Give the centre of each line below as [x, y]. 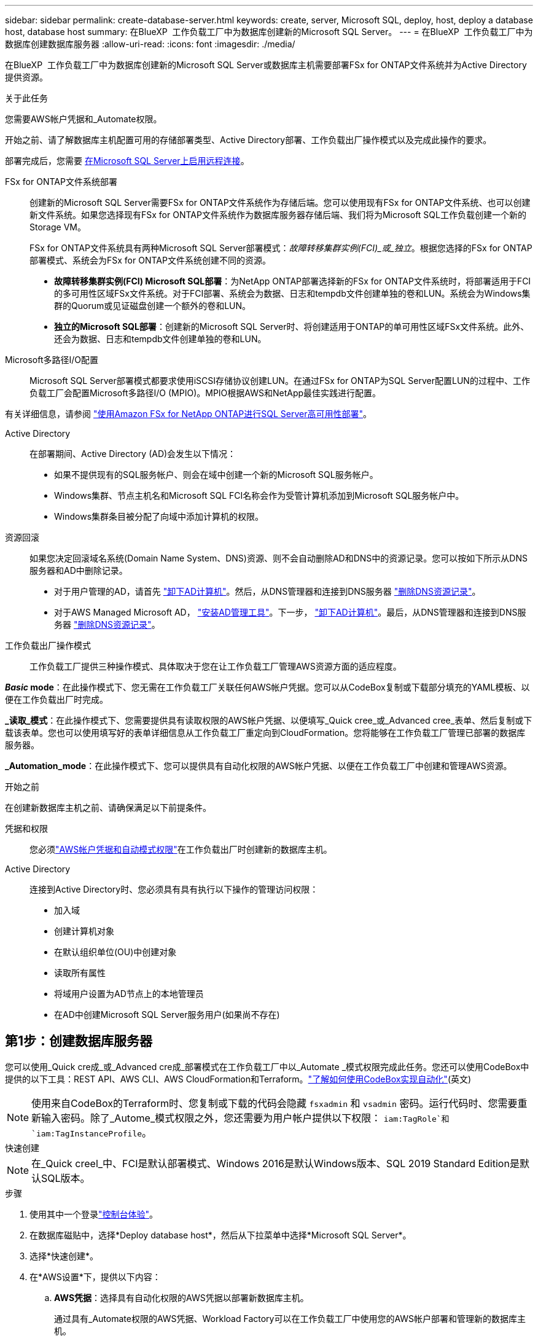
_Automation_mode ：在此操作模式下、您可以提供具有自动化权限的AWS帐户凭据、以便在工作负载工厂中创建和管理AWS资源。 [259, 766]
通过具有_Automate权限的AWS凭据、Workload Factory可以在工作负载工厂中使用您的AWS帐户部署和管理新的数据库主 [290, 1318]
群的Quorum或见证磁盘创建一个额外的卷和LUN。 [153, 306]
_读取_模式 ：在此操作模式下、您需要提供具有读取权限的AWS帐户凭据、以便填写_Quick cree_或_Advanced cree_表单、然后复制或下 [269, 720]
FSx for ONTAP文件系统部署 [61, 182]
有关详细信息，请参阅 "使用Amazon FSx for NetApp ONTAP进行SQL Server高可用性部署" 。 [189, 414]
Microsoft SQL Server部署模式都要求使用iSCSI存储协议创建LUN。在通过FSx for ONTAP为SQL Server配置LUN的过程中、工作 [280, 381]
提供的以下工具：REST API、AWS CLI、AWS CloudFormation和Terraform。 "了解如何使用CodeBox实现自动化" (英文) [238, 1079]
